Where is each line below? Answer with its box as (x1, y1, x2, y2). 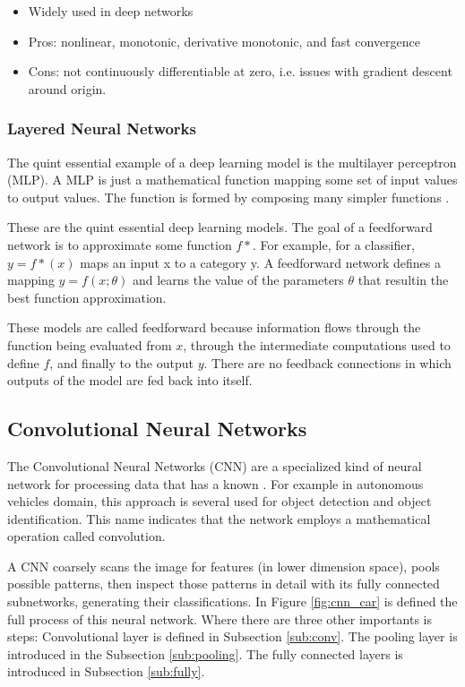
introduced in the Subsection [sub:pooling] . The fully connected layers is (7, 644, 403, 663)
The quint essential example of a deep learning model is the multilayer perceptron (7, 152, 457, 171)
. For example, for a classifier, (252, 235, 415, 253)
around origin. (28, 79, 107, 98)
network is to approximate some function (7, 235, 232, 253)
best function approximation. (7, 288, 167, 306)
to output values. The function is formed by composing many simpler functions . (7, 187, 450, 206)
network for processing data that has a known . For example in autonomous (7, 474, 424, 493)
